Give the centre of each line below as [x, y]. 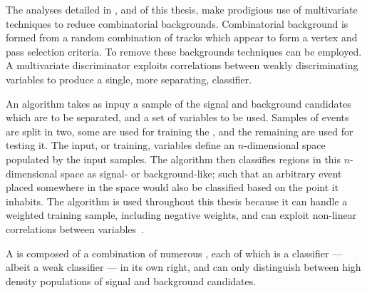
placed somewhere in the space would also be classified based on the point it [172, 187]
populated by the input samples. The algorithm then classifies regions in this [174, 159]
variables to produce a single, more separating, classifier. [129, 79]
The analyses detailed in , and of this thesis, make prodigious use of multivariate [182, 9]
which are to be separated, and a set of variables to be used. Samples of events [177, 117]
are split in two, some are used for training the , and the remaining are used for [180, 131]
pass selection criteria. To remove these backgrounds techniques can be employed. [184, 51]
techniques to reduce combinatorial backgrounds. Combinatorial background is [177, 23]
